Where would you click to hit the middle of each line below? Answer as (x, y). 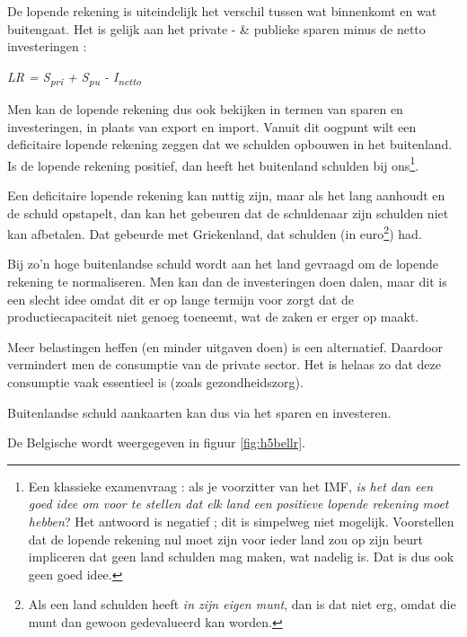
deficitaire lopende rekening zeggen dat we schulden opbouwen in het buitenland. (230, 144)
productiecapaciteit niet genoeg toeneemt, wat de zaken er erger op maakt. (213, 317)
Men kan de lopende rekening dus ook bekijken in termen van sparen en (205, 108)
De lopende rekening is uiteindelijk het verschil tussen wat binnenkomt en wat (222, 11)
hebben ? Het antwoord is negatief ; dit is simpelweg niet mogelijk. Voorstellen (241, 521)
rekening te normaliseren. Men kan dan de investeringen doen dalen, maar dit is (227, 281)
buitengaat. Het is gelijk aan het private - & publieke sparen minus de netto (216, 28)
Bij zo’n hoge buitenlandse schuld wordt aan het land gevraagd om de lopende (223, 264)
